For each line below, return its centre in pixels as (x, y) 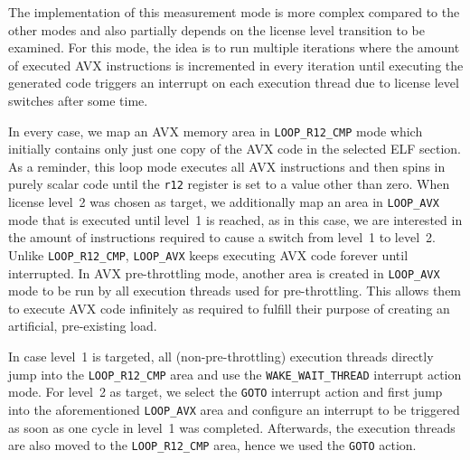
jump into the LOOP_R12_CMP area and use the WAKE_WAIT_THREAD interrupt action (235, 374)
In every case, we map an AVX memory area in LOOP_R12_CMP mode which (216, 131)
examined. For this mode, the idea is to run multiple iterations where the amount (234, 47)
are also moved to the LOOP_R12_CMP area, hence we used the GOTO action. (212, 445)
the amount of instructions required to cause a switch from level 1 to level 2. (222, 237)
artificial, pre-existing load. (83, 326)
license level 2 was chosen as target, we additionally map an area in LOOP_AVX (224, 202)
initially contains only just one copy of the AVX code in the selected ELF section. (235, 149)
